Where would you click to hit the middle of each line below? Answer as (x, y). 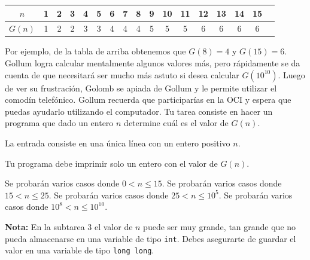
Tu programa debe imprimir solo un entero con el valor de (111, 163)
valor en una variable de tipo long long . (80, 250)
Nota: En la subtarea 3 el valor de (69, 226)
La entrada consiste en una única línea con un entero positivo (118, 143)
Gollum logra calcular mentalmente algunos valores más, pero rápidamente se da (153, 63)
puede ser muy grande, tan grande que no (220, 226)
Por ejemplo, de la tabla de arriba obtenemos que (95, 51)
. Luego (291, 74)
